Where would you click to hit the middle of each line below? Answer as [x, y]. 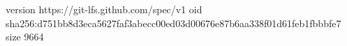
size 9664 [25, 37]
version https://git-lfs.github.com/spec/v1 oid [104, 9]
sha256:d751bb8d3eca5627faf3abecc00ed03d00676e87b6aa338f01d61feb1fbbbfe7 [173, 23]
